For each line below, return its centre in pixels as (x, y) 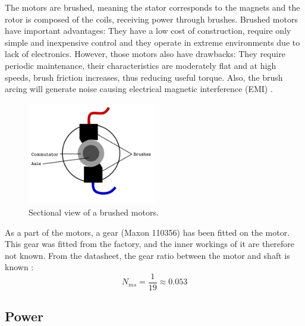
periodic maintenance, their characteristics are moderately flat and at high (141, 65)
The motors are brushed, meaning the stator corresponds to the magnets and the (152, 7)
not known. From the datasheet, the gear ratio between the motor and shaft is (147, 255)
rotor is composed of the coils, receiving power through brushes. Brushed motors (151, 19)
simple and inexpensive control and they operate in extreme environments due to (152, 42)
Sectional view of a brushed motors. (94, 212)
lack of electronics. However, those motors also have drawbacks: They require (145, 54)
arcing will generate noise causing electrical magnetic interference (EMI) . (139, 89)
